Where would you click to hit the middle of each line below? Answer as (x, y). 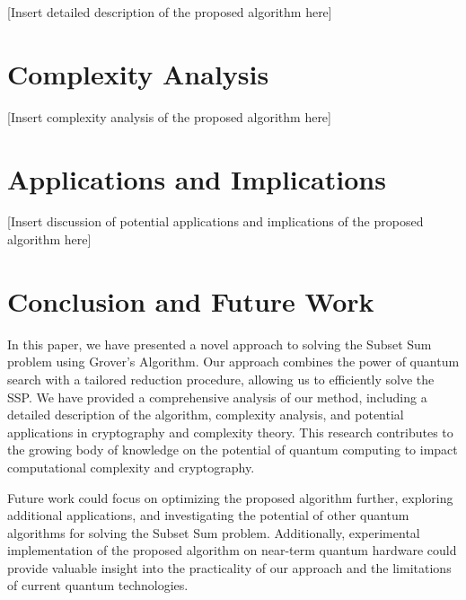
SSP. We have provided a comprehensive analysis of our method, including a (217, 397)
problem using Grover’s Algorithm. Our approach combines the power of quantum (233, 362)
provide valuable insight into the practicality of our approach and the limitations (229, 567)
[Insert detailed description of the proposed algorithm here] (170, 12)
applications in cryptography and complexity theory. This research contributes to (230, 432)
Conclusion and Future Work (191, 300)
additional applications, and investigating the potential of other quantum (208, 515)
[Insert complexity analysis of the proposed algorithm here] (169, 116)
